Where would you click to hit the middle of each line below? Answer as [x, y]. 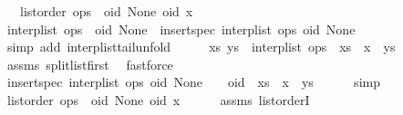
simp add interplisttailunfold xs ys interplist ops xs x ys [201, 47]
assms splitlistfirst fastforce [90, 64]
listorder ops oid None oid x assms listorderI [158, 99]
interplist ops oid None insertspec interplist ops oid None [181, 29]
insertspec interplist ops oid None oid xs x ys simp [193, 82]
